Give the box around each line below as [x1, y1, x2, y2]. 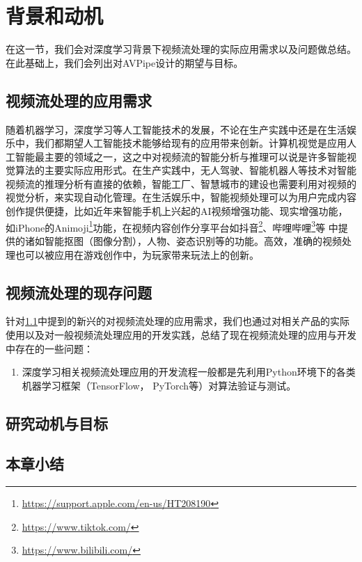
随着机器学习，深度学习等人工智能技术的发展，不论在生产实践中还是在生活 [6, 122, 347, 136]
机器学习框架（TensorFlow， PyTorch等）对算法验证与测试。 [22, 378, 297, 392]
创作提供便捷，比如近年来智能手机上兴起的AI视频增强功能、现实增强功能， [6, 204, 348, 218]
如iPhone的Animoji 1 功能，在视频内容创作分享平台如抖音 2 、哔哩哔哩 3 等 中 [6, 218, 338, 234]
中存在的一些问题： [6, 341, 93, 355]
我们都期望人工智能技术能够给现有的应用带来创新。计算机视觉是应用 [34, 136, 347, 150]
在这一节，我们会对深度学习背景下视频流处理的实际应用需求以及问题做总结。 [6, 42, 356, 56]
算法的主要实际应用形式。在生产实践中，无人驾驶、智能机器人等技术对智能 [15, 163, 356, 177]
